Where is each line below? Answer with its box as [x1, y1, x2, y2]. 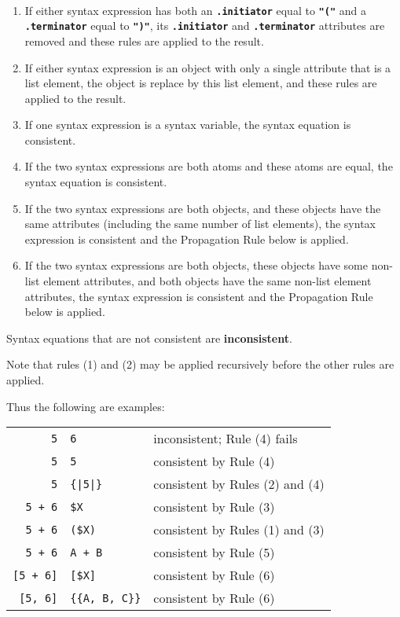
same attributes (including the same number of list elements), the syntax [24, 215, 376, 232]
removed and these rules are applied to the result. [24, 32, 264, 49]
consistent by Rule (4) [153, 452, 275, 471]
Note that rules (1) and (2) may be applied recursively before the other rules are [6, 356, 394, 373]
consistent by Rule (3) [153, 498, 275, 516]
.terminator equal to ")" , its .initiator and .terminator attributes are [24, 17, 385, 34]
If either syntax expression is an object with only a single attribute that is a [24, 59, 391, 75]
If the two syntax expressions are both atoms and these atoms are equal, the [24, 158, 393, 174]
